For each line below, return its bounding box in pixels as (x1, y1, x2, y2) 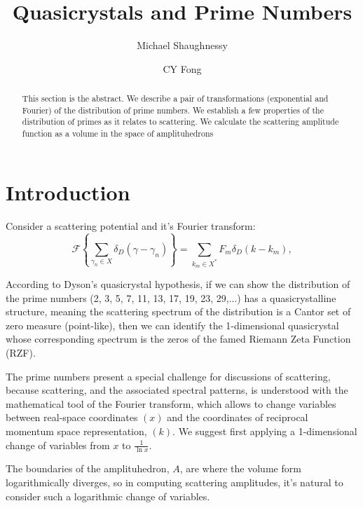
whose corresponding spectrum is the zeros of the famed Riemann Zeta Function (6, 331, 351, 346)
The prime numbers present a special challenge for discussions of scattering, (6, 369, 331, 383)
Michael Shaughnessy (137, 38, 228, 53)
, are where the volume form (179, 461, 301, 476)
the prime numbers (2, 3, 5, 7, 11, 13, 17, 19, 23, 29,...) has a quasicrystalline (6, 290, 336, 305)
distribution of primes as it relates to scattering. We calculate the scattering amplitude (22, 116, 339, 128)
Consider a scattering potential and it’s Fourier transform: (6, 218, 256, 233)
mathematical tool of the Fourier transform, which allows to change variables (6, 396, 336, 411)
